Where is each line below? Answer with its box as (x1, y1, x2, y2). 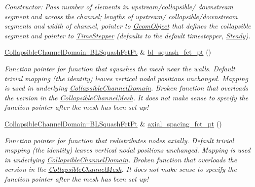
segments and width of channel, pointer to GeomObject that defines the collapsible (4, 21, 251, 31)
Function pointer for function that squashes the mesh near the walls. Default (4, 63, 235, 73)
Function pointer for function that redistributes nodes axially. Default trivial (4, 135, 234, 145)
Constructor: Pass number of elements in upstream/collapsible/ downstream (4, 1, 233, 11)
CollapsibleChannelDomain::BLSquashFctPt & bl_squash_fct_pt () (4, 47, 212, 57)
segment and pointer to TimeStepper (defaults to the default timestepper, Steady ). (4, 30, 251, 40)
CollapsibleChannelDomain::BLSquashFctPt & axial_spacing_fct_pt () (4, 118, 222, 128)
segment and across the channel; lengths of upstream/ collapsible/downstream (4, 11, 238, 21)
